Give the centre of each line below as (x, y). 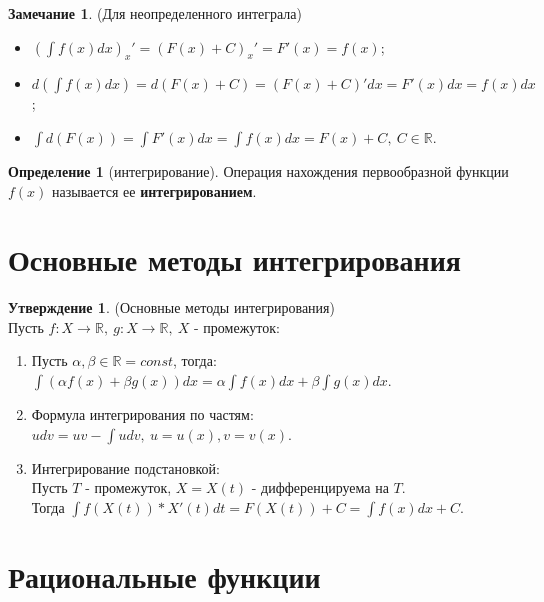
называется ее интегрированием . (154, 190)
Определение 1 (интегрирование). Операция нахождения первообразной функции (258, 170)
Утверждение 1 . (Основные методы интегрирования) (171, 307)
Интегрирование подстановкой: (125, 467)
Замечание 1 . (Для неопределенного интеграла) (155, 13)
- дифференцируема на (320, 487)
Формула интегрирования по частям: (142, 414)
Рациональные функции (164, 576)
